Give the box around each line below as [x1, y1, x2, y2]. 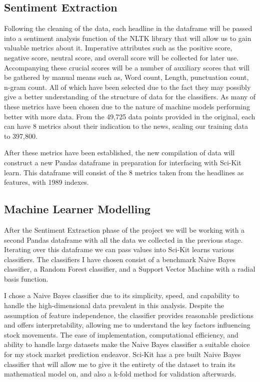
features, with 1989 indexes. [4, 177, 89, 187]
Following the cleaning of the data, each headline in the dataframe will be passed [4, 23, 252, 33]
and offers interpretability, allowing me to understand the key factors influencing [4, 320, 250, 330]
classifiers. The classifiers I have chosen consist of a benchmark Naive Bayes [4, 254, 235, 264]
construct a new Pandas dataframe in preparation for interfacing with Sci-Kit [4, 157, 241, 167]
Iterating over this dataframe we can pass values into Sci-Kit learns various [4, 244, 234, 255]
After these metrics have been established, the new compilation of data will [4, 147, 235, 158]
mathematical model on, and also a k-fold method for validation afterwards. [4, 369, 236, 379]
